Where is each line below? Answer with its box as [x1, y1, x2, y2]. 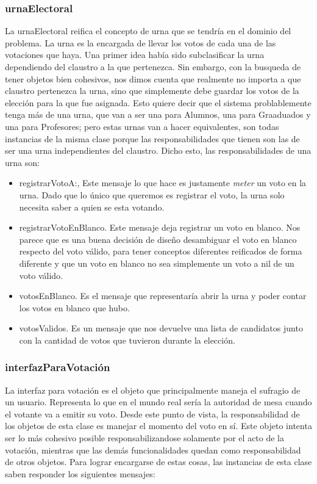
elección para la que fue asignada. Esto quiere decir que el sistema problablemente [5, 96, 312, 109]
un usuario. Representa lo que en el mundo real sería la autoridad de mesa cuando [5, 396, 312, 408]
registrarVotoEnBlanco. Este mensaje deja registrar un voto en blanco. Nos [19, 221, 301, 234]
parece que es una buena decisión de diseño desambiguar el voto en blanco [19, 233, 297, 245]
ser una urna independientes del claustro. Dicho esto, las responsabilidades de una [5, 144, 312, 157]
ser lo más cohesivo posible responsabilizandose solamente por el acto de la [5, 432, 285, 444]
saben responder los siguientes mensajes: [5, 467, 155, 480]
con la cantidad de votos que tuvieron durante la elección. [19, 333, 235, 346]
